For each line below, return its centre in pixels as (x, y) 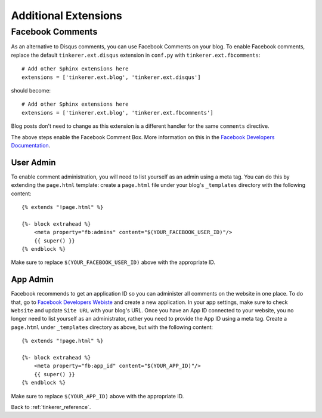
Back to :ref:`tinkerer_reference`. (51, 407)
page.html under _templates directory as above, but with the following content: (112, 327)
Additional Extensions (66, 16)
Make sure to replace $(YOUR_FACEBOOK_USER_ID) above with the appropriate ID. (113, 262)
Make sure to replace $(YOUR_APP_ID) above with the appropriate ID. (97, 396)
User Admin (33, 162)
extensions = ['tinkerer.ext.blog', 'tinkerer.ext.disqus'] (111, 77)
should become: (31, 90)
